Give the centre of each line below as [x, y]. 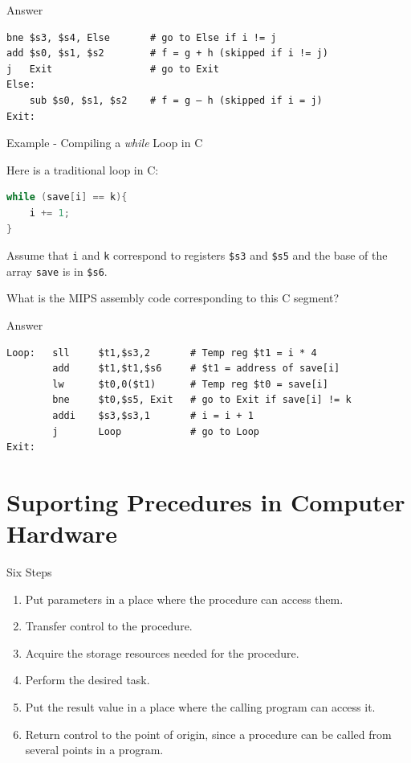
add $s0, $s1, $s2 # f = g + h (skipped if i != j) [167, 53]
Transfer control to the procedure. [109, 626]
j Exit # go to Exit [113, 69]
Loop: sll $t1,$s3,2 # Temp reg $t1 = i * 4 [162, 353]
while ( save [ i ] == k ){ [67, 197]
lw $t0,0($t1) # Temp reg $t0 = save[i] [190, 384]
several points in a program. [94, 750]
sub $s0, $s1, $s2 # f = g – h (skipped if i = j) [176, 100]
